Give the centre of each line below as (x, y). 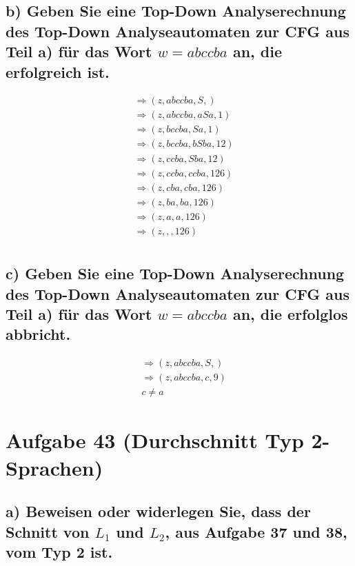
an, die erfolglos (290, 313)
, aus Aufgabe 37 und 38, (256, 531)
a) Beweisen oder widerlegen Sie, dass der (158, 511)
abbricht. (38, 334)
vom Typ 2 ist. (59, 551)
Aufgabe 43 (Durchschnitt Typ (155, 440)
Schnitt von (48, 531)
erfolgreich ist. (58, 71)
